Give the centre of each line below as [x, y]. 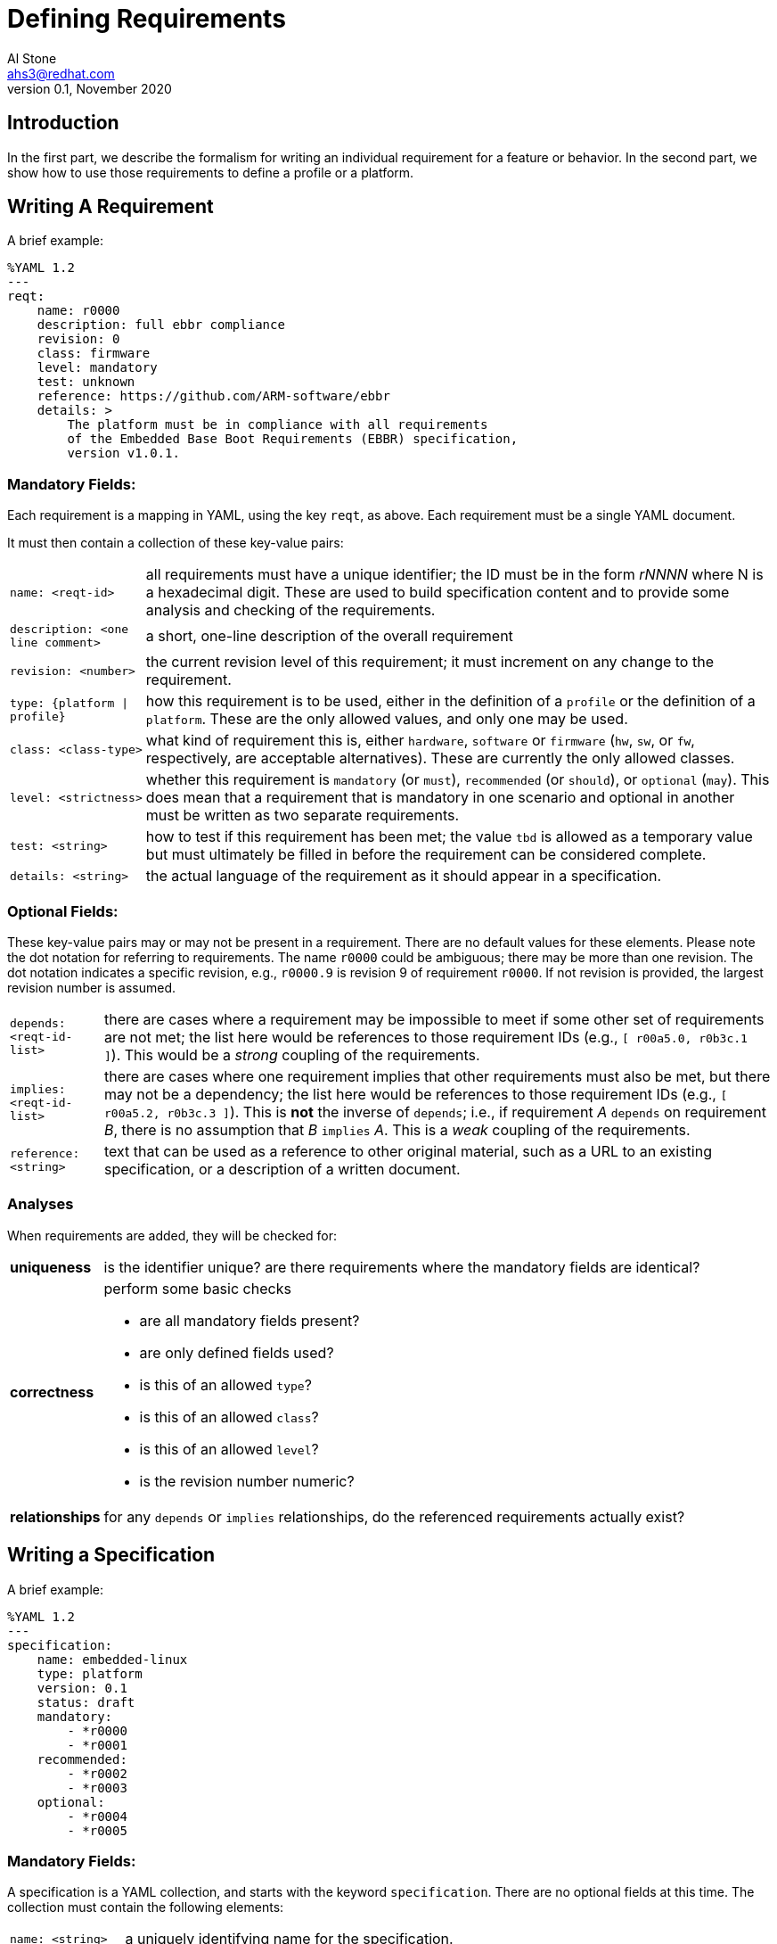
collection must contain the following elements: [146, 1907]
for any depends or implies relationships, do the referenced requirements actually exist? [394, 1516]
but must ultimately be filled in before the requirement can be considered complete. [426, 855]
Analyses [41, 1204]
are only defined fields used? [237, 1352]
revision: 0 [78, 339]
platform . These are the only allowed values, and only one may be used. [387, 719]
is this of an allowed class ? [229, 1417]
